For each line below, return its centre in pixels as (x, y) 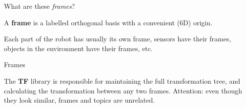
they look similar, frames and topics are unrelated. (80, 100)
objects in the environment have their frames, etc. (78, 48)
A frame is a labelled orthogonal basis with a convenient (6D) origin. (108, 22)
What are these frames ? (40, 6)
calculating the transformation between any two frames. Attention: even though (123, 90)
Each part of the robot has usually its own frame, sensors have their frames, (118, 39)
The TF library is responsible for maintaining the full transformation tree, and (122, 81)
